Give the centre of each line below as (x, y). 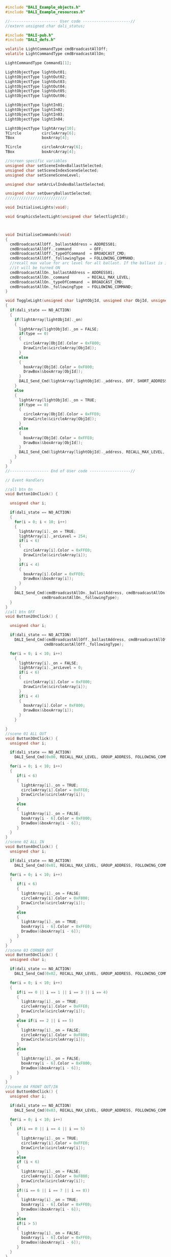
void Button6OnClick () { (32, 1092)
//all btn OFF (20, 612)
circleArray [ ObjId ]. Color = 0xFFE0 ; (62, 414)
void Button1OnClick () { (32, 494)
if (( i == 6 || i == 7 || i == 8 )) (53, 1190)
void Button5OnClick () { (32, 955)
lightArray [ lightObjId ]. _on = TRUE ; (58, 400)
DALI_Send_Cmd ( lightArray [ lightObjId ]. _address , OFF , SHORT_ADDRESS (93, 381)
